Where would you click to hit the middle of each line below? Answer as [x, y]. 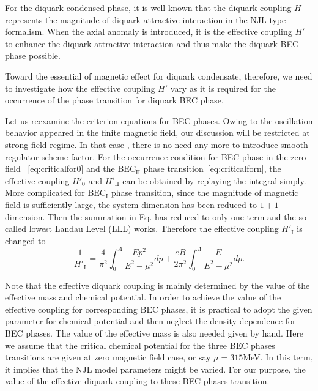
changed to [25, 240]
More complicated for [45, 192]
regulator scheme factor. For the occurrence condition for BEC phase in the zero [156, 156]
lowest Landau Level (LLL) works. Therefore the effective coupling [154, 229]
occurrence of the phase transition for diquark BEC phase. [114, 100]
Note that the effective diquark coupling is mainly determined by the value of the [157, 285]
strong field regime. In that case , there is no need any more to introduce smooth [157, 144]
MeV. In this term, [278, 357]
